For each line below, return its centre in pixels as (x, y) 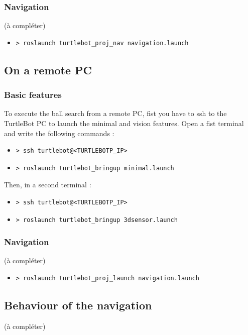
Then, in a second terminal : (48, 185)
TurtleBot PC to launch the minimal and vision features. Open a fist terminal (124, 123)
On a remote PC (48, 70)
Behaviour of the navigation (78, 305)
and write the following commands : (59, 133)
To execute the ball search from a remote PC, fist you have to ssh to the (115, 113)
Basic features (33, 95)
